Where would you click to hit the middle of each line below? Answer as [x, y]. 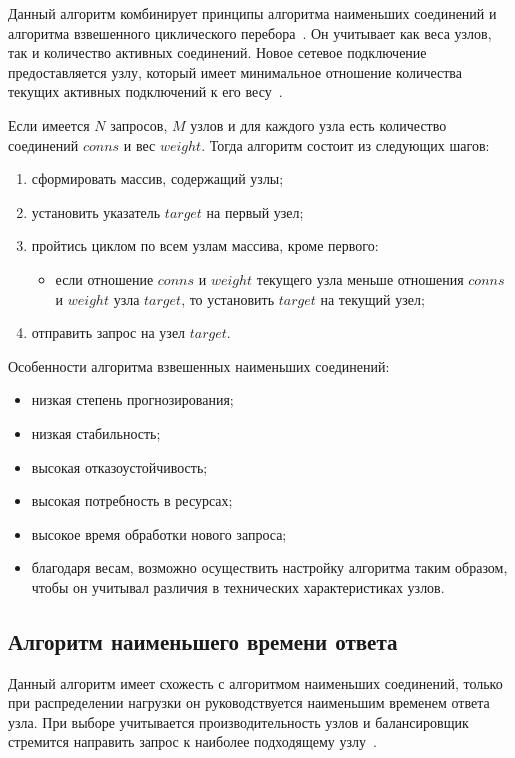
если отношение [104, 278]
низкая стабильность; [96, 432]
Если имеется [49, 124]
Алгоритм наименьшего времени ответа [203, 640]
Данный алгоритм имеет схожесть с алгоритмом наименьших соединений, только [255, 682]
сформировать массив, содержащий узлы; [157, 178]
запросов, [139, 124]
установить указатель [96, 211]
